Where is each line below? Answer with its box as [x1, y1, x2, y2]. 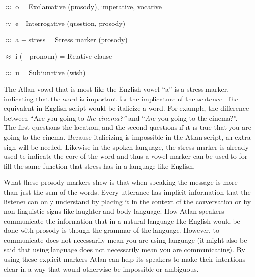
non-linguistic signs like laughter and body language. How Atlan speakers [4, 206, 224, 216]
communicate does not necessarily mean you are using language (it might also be [4, 234, 247, 245]
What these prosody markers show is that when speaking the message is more [4, 177, 238, 187]
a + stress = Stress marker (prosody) [15, 34, 127, 45]
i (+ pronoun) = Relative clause [15, 50, 112, 61]
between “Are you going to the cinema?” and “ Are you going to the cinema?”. [4, 112, 238, 123]
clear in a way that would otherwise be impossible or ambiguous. [4, 263, 199, 274]
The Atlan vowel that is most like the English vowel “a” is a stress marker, [4, 83, 229, 94]
